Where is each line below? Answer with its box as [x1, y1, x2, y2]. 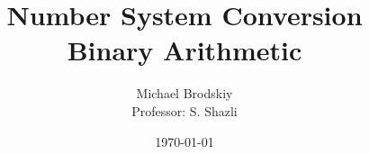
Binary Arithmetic [67, 32, 302, 68]
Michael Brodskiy [136, 84, 233, 103]
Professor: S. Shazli [131, 101, 238, 120]
